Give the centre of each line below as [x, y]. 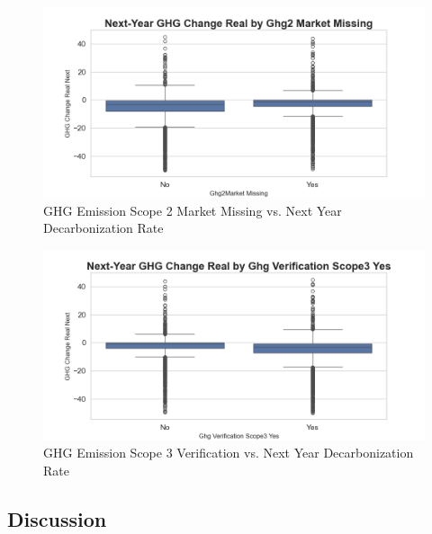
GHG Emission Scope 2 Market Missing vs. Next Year [193, 210]
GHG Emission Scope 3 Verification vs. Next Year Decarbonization [229, 453]
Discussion [57, 518]
